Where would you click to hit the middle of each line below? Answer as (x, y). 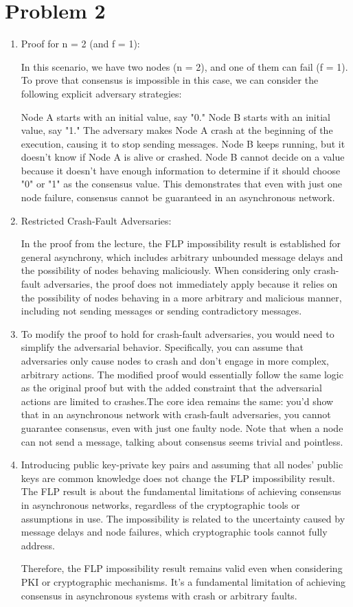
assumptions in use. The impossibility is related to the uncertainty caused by (183, 518)
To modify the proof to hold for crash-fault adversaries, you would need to (178, 333)
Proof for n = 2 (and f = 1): (80, 44)
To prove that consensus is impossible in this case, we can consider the (170, 80)
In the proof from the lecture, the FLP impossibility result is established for (181, 243)
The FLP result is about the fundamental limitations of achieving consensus (181, 491)
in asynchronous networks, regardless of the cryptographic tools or (160, 504)
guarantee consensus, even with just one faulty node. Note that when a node (182, 427)
